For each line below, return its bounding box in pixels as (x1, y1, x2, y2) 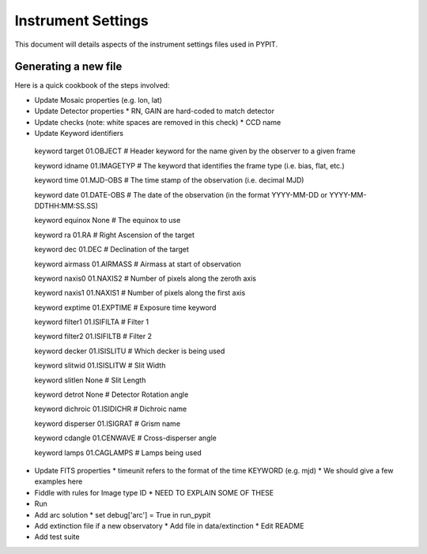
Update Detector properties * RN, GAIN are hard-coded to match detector (34, 107, 274, 116)
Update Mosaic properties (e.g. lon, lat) (34, 95, 162, 104)
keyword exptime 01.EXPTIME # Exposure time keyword (34, 303, 217, 312)
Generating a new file (14, 60, 123, 73)
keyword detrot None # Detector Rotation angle (34, 390, 189, 399)
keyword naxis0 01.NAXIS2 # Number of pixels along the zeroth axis (34, 273, 257, 283)
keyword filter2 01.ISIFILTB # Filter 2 (34, 332, 152, 341)
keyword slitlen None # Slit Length (34, 375, 146, 385)
